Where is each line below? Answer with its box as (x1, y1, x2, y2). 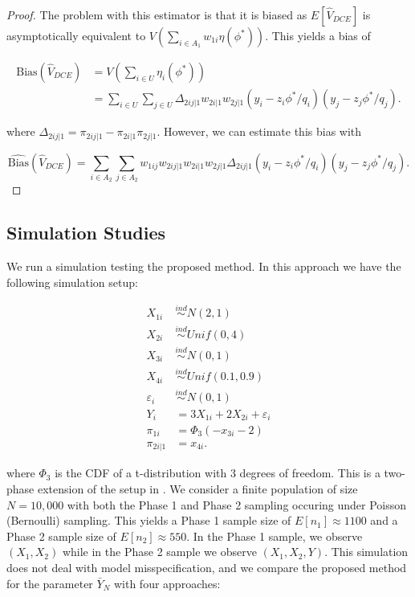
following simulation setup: (6, 273, 138, 290)
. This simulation (324, 543, 409, 560)
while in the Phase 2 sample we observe (62, 543, 257, 560)
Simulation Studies (6, 220, 165, 245)
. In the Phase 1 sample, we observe (186, 527, 363, 544)
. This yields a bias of (265, 27, 371, 43)
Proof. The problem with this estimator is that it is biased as (6, 6, 307, 22)
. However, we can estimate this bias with (157, 123, 362, 140)
